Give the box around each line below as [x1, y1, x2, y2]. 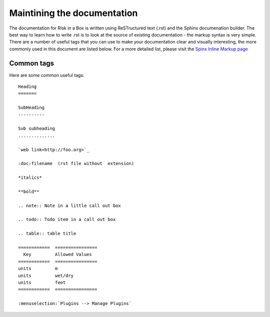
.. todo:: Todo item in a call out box [18, 216, 116, 222]
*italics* [18, 175, 42, 180]
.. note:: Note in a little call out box [18, 202, 121, 208]
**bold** [18, 188, 39, 194]
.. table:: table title [18, 230, 76, 236]
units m [18, 265, 58, 271]
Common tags [9, 59, 54, 67]
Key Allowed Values [23, 251, 92, 257]
